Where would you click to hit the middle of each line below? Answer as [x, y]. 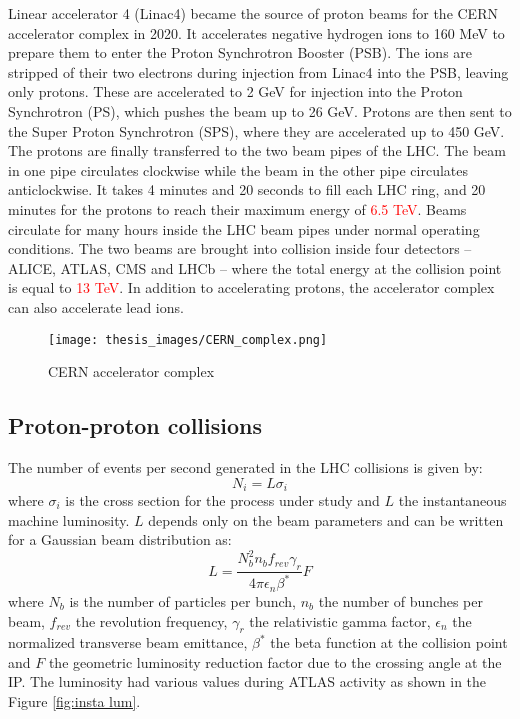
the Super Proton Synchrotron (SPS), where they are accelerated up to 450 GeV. [256, 130]
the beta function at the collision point [389, 642]
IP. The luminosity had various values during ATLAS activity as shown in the [247, 681]
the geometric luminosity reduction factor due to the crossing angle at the [275, 661]
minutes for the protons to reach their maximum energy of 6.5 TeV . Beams [237, 208]
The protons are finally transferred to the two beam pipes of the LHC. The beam [257, 150]
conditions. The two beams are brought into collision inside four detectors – [240, 248]
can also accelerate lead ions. [96, 306]
